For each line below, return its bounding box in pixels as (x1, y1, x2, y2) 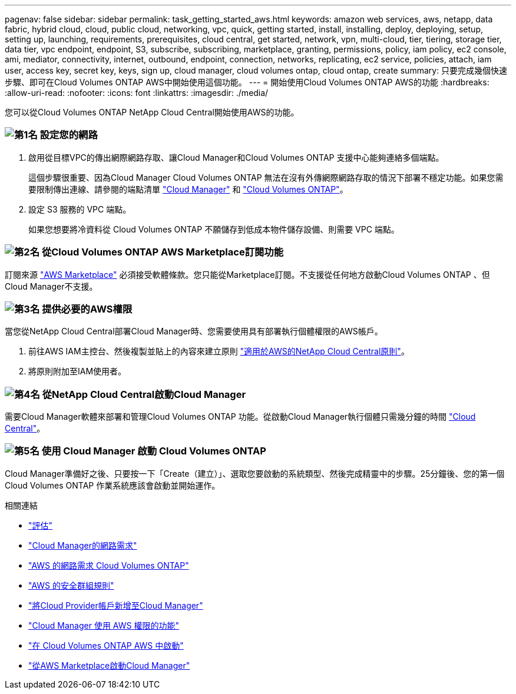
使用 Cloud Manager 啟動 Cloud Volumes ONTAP (41, 445, 266, 457)
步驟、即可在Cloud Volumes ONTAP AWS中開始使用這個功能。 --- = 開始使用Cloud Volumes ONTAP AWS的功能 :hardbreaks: (5, 77, 489, 87)
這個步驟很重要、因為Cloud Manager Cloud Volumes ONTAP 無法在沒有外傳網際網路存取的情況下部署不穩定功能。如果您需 (28, 172, 504, 182)
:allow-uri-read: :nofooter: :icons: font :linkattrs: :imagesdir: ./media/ (5, 88, 269, 98)
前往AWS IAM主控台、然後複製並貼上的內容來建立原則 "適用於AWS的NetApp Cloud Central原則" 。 (28, 346, 409, 357)
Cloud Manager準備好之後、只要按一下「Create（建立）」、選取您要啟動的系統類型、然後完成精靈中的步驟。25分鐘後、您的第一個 (5, 468, 505, 479)
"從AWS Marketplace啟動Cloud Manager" (28, 660, 190, 670)
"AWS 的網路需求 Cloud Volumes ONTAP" (28, 560, 189, 570)
